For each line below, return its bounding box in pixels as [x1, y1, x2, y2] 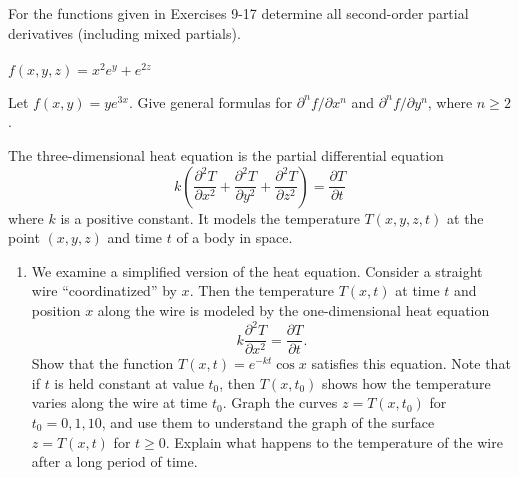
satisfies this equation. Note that [311, 353, 511, 374]
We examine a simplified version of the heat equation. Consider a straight [31, 260, 483, 281]
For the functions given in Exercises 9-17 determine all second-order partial [8, 3, 469, 23]
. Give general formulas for [128, 91, 293, 112]
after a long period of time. [31, 451, 198, 472]
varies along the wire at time [31, 392, 208, 413]
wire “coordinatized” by [31, 280, 177, 301]
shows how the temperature [322, 372, 491, 393]
